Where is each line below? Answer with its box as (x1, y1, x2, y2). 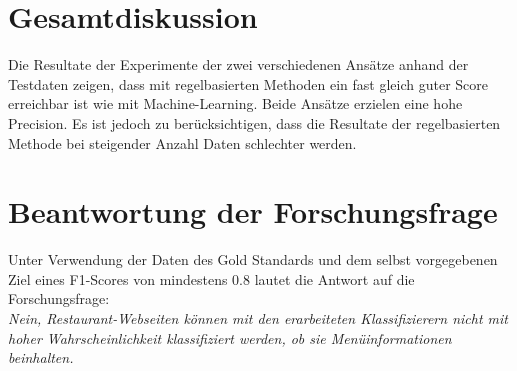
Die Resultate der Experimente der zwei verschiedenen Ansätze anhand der (8, 54, 469, 75)
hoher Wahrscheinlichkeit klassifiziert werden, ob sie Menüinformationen (8, 327, 452, 348)
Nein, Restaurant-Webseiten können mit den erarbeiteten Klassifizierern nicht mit (8, 308, 508, 328)
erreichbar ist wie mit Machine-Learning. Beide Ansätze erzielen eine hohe (8, 93, 463, 114)
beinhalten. (8, 347, 74, 368)
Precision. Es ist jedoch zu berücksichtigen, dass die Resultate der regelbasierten (8, 112, 501, 133)
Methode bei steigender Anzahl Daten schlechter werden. (8, 132, 357, 153)
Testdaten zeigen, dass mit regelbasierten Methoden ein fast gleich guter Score (8, 73, 489, 94)
